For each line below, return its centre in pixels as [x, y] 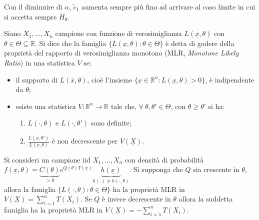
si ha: [216, 106]
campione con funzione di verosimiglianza [118, 33]
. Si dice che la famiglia [70, 43]
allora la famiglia [30, 189]
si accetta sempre [30, 16]
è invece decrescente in [136, 199]
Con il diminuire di [33, 6]
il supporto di [36, 79]
